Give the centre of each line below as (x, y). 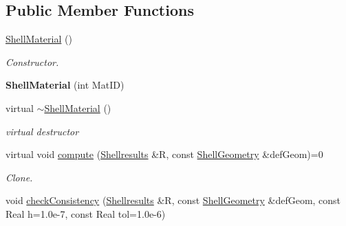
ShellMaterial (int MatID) (65, 85)
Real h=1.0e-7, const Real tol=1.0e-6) (86, 213)
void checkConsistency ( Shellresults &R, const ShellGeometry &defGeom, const (173, 200)
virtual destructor (42, 131)
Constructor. (32, 61)
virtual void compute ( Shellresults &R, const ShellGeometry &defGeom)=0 (164, 154)
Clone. (19, 177)
